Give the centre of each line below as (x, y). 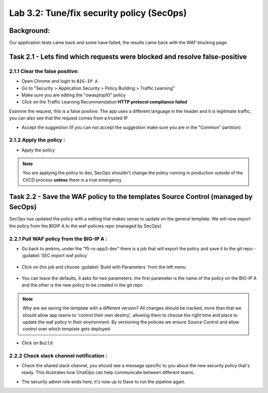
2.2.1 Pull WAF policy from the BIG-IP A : (58, 239)
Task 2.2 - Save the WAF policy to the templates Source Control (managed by (131, 196)
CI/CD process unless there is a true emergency (72, 180)
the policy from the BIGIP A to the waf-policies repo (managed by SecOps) (85, 226)
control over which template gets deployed (66, 329)
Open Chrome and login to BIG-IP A (60, 81)
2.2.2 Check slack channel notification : (58, 356)
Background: (30, 31)
